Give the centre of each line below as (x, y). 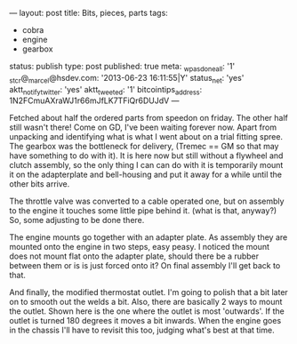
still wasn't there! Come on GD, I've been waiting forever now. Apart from (143, 127)
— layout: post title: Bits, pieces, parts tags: (89, 13)
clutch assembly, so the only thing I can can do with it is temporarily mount (146, 165)
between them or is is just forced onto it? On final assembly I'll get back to (145, 266)
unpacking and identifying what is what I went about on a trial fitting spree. (146, 137)
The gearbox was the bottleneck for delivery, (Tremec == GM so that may (144, 147)
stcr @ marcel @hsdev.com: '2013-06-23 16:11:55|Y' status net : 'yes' (127, 79)
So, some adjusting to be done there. (77, 220)
